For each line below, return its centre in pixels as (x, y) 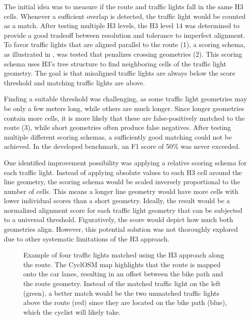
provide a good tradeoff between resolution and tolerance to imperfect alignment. (125, 35)
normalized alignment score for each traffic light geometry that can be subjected (123, 210)
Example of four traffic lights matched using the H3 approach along (124, 255)
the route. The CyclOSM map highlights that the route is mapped (122, 264)
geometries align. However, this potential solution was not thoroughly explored (121, 229)
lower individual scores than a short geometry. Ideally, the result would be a (117, 200)
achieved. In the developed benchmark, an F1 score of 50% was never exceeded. (122, 146)
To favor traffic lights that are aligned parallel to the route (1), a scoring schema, (125, 44)
